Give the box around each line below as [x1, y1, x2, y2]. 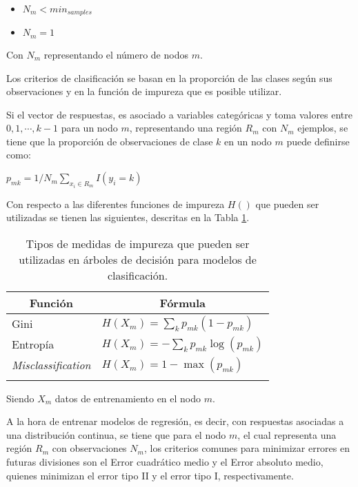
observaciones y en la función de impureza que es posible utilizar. [6, 84, 282, 99]
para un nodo [61, 121, 118, 135]
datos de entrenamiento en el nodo [54, 391, 201, 405]
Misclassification [12, 357, 91, 373]
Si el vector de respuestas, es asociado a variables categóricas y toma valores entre [6, 107, 353, 121]
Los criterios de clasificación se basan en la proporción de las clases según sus [6, 70, 332, 85]
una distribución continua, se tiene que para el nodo [6, 427, 226, 442]
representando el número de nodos [43, 47, 188, 61]
